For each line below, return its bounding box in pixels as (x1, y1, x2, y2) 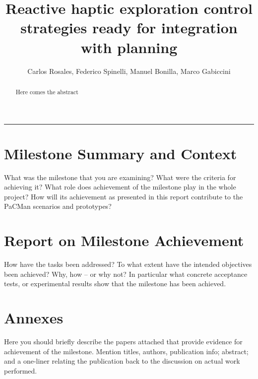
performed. (4, 365, 37, 376)
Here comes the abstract (15, 87, 78, 96)
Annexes (4, 308, 64, 328)
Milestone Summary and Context (4, 143, 237, 163)
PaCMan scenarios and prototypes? (4, 201, 112, 211)
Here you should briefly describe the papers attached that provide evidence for (4, 336, 243, 347)
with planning (80, 37, 178, 57)
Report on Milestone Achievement (4, 230, 244, 251)
